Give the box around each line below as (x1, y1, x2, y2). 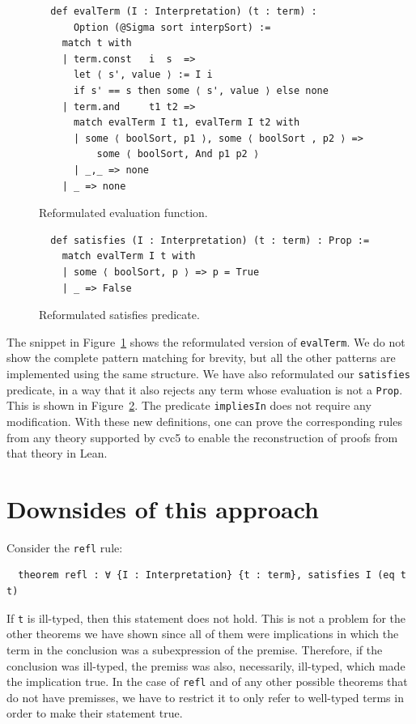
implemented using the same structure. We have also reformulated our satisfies (6, 364, 410, 381)
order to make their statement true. (6, 705, 183, 722)
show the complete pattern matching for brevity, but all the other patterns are (6, 349, 396, 366)
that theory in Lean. (6, 445, 108, 462)
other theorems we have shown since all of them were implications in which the (6, 625, 399, 642)
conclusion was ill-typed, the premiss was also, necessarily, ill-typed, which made (6, 657, 405, 674)
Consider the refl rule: (6, 539, 123, 556)
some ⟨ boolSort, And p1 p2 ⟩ (96, 148, 260, 160)
